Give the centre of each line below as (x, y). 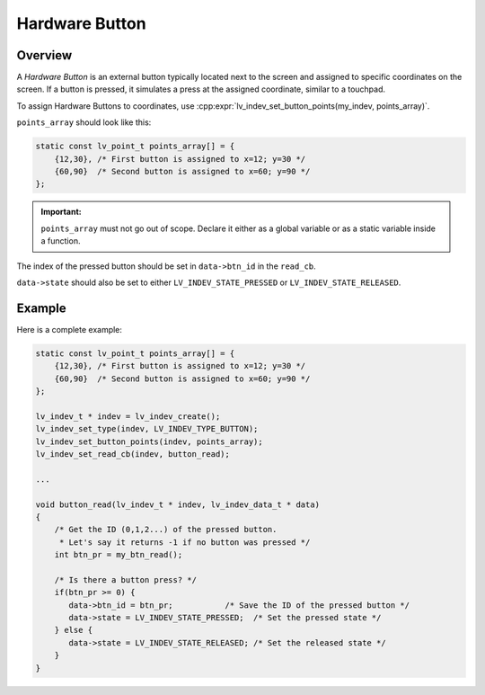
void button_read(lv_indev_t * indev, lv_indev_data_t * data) (178, 504)
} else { (74, 630)
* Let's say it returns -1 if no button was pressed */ (185, 542)
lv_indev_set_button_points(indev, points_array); (150, 441)
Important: (61, 212)
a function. (61, 241)
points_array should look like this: (84, 122)
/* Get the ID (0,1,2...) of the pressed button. (166, 530)
